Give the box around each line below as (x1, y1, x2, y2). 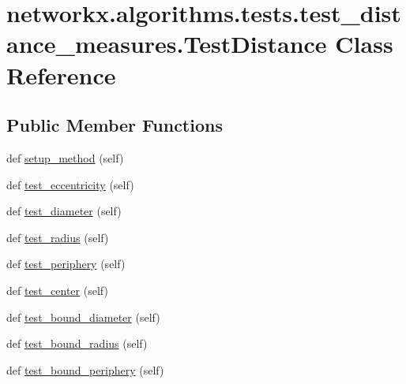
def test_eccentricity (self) (6, 176, 134, 192)
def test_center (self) (6, 281, 108, 298)
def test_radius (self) (6, 229, 109, 245)
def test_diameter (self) (6, 203, 122, 219)
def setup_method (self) (6, 149, 124, 166)
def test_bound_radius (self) (6, 335, 148, 352)
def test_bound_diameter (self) (6, 308, 160, 325)
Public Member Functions (6, 113, 223, 137)
